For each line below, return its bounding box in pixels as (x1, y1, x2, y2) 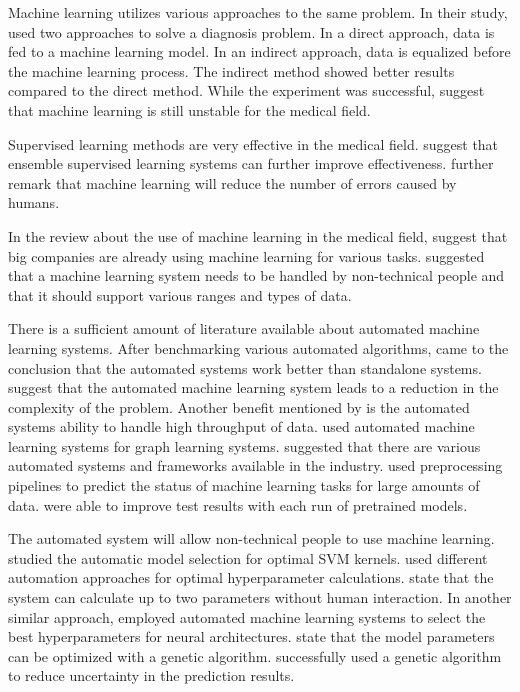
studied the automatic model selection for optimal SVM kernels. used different (8, 547, 488, 568)
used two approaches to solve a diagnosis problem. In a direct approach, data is (8, 21, 495, 42)
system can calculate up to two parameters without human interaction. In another (8, 587, 512, 608)
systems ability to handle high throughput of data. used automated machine (8, 416, 475, 437)
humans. (8, 192, 60, 213)
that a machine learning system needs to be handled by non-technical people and (8, 265, 505, 286)
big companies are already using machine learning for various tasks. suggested (8, 245, 485, 266)
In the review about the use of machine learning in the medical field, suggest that (8, 225, 508, 246)
